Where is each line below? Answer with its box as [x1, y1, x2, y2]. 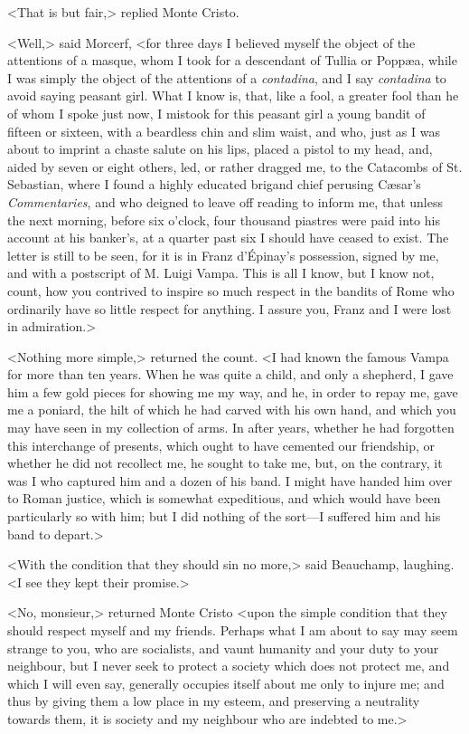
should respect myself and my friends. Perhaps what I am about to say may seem [7, 621, 458, 639]
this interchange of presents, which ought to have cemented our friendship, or [7, 435, 436, 454]
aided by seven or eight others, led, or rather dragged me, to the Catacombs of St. [7, 157, 463, 176]
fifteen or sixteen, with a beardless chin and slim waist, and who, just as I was [7, 121, 440, 140]
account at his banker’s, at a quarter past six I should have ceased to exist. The [7, 228, 449, 247]
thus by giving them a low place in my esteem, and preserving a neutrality [7, 691, 420, 710]
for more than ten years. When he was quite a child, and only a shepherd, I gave [7, 365, 454, 384]
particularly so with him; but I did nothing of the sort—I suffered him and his [7, 507, 441, 526]
